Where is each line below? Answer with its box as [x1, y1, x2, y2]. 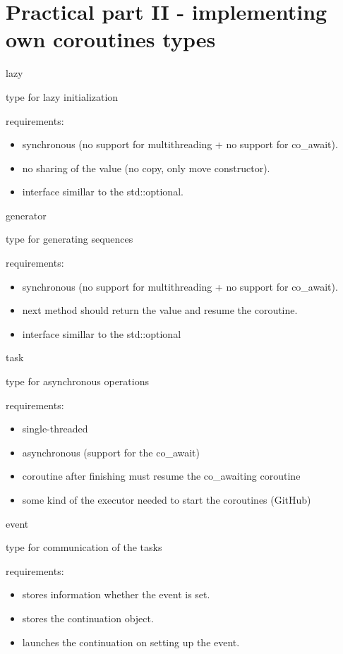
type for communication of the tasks [6, 540, 162, 555]
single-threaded [22, 421, 88, 436]
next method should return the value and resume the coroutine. [22, 303, 298, 317]
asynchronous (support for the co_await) [22, 444, 200, 459]
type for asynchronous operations [6, 374, 149, 389]
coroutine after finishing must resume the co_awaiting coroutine [22, 468, 301, 483]
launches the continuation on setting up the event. [22, 634, 240, 649]
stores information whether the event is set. [22, 587, 210, 602]
